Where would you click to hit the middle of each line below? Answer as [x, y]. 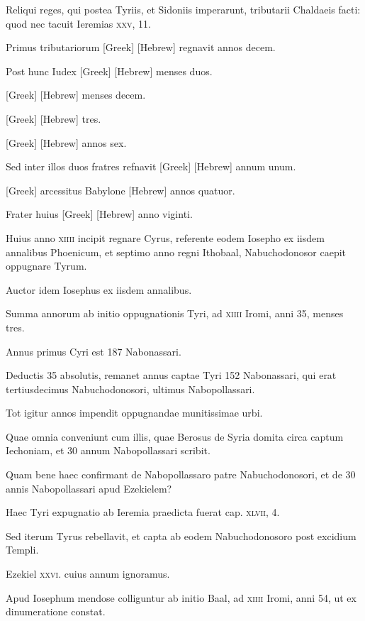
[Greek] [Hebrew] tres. [54, 118]
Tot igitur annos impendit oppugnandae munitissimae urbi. [134, 413]
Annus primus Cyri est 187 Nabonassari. [94, 351]
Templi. [22, 550]
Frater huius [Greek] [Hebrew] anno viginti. [99, 214]
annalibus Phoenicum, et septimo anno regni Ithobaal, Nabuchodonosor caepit [176, 252]
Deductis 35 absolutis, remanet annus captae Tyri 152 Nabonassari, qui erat [171, 375]
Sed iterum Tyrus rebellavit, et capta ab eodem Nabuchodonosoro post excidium [181, 535]
